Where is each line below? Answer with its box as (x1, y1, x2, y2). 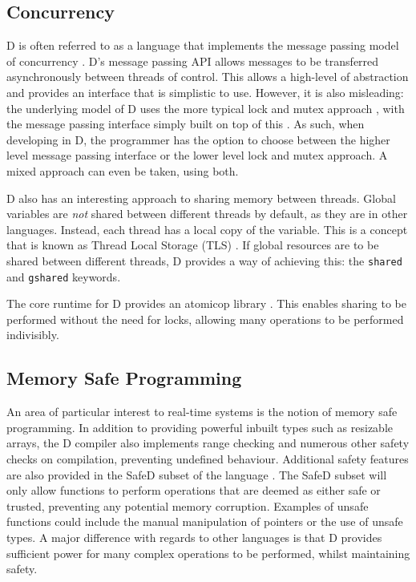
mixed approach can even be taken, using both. (6, 162, 239, 179)
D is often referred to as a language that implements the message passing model (6, 37, 399, 54)
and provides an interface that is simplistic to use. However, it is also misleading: (6, 83, 404, 100)
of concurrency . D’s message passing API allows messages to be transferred (6, 52, 379, 69)
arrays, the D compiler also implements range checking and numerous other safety (6, 434, 410, 451)
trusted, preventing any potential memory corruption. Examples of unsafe (6, 497, 369, 514)
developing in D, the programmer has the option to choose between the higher (6, 131, 390, 148)
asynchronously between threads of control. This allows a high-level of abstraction (6, 68, 409, 85)
